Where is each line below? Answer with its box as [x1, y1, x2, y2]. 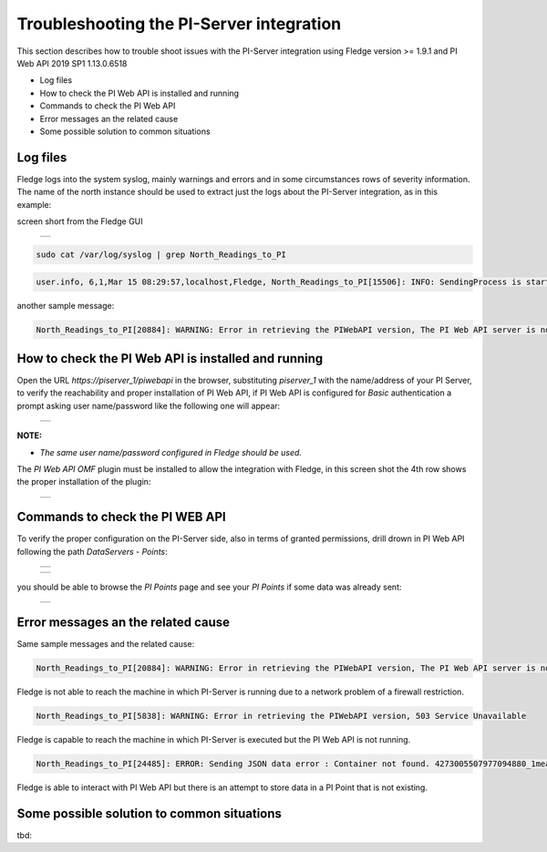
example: [16, 199, 52, 210]
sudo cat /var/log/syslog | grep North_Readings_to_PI [36, 249, 286, 260]
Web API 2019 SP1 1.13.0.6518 [16, 57, 128, 68]
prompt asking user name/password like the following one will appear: [16, 400, 281, 411]
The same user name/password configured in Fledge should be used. [39, 447, 303, 457]
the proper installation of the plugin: [16, 477, 151, 488]
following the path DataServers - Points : [16, 546, 168, 557]
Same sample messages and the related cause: [16, 638, 195, 649]
